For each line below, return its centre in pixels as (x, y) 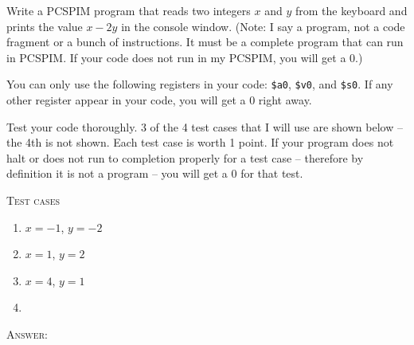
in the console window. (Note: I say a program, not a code (263, 26)
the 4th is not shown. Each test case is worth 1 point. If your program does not (200, 142)
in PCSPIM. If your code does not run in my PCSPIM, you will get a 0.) (185, 57)
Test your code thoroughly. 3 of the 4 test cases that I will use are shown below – (205, 126)
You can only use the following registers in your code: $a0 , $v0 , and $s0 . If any (200, 84)
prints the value (45, 26)
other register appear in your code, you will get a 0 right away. (159, 100)
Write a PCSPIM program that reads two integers (129, 10)
